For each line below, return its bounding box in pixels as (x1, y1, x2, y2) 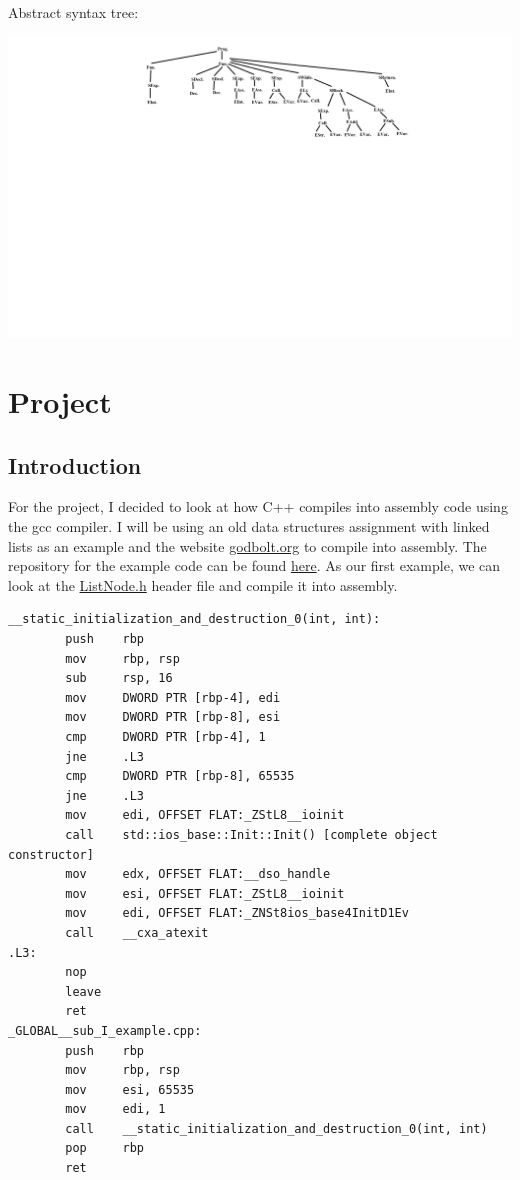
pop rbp (65, 1141, 145, 1156)
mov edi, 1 (65, 1102, 166, 1117)
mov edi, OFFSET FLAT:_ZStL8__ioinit (65, 808, 345, 823)
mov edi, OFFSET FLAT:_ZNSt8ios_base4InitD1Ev (65, 906, 409, 921)
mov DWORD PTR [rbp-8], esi (65, 710, 281, 725)
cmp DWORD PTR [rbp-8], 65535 (65, 769, 295, 784)
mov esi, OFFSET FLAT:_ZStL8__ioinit (65, 886, 345, 901)
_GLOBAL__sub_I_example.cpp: (8, 1023, 202, 1038)
